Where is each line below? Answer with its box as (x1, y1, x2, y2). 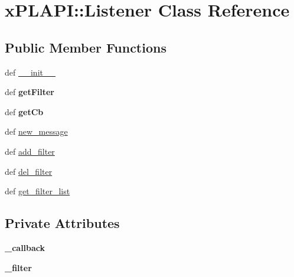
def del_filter (5, 165, 53, 177)
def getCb (5, 105, 44, 118)
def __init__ (5, 66, 55, 78)
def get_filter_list (5, 185, 70, 197)
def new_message (5, 125, 68, 138)
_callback (5, 241, 45, 253)
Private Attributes (5, 214, 120, 232)
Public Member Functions (5, 38, 166, 56)
